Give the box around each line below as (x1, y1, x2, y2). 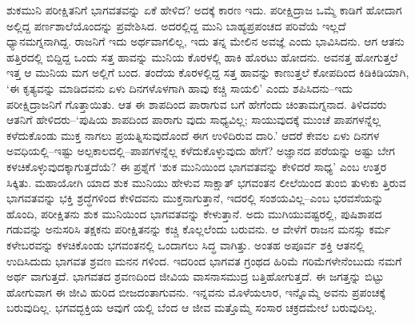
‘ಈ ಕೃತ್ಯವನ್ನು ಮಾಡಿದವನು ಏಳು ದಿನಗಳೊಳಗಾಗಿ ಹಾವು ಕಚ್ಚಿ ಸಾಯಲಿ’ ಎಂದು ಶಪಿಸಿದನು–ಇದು (6, 79, 353, 96)
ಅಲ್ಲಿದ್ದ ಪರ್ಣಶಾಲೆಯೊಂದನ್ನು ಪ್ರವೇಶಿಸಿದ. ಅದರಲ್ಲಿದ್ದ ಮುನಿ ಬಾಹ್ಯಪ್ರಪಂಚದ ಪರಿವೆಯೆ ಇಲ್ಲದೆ (6, 17, 346, 34)
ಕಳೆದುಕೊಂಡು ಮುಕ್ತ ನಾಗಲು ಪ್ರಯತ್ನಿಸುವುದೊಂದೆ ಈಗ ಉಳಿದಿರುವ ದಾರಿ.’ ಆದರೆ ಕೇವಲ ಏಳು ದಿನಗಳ (6, 126, 380, 143)
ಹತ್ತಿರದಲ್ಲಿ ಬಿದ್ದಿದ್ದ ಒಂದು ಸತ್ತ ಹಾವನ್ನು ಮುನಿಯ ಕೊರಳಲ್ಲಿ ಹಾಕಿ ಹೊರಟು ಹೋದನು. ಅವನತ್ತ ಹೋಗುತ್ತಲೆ (6, 48, 398, 65)
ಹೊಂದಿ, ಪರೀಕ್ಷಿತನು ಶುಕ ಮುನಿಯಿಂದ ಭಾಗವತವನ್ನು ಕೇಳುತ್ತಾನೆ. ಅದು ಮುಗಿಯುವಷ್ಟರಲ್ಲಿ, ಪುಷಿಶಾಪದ (6, 205, 382, 221)
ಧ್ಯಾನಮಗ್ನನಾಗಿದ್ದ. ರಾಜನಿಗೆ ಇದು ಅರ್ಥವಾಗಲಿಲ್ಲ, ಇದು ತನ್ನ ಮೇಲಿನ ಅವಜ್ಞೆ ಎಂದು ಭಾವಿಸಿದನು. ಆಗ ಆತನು (6, 33, 405, 50)
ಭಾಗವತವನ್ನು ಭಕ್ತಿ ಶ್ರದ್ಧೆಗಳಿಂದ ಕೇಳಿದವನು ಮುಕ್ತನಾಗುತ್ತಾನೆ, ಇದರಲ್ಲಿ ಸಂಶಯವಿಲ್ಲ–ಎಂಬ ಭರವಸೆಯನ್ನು (6, 189, 384, 206)
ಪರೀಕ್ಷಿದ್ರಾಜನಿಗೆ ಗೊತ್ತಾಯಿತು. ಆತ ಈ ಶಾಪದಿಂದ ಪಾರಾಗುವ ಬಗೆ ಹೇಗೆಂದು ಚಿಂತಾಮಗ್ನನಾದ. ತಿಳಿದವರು (6, 95, 387, 112)
